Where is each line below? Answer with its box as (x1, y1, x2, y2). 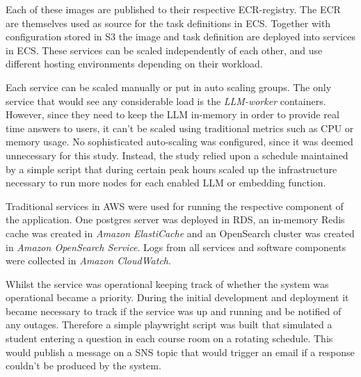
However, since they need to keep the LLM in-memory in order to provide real (6, 107, 339, 122)
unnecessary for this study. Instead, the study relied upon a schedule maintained (6, 147, 348, 162)
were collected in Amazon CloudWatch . (6, 253, 171, 268)
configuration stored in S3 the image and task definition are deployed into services (6, 29, 355, 44)
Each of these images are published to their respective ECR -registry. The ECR (6, 2, 341, 16)
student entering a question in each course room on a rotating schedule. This (6, 331, 333, 346)
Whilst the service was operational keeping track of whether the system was (6, 276, 329, 291)
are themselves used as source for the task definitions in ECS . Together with (6, 15, 331, 30)
